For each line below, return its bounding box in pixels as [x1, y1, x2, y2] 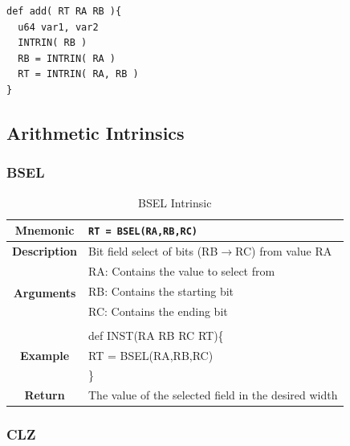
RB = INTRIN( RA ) [18, 52, 116, 64]
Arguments [13, 284, 76, 301]
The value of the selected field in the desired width [88, 387, 338, 403]
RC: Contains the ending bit [88, 302, 228, 319]
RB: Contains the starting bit [88, 282, 234, 299]
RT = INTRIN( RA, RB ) [18, 68, 139, 80]
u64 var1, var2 [18, 21, 99, 33]
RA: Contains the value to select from [88, 262, 275, 279]
